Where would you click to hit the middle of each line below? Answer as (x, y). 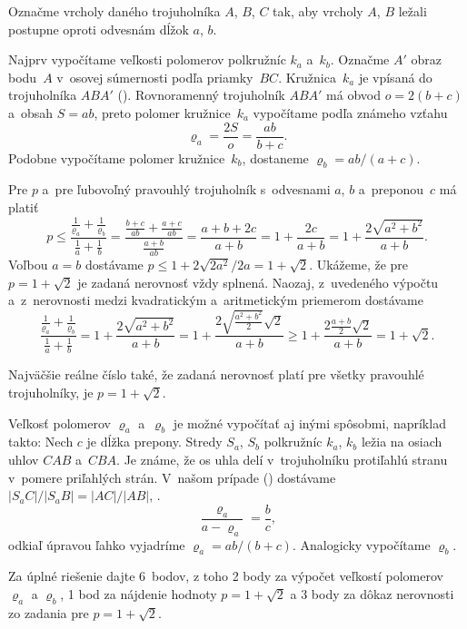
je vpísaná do (395, 77)
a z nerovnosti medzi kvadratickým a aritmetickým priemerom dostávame (216, 300)
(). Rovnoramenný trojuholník (201, 95)
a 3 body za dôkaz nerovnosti (372, 594)
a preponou (391, 189)
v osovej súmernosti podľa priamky (155, 77)
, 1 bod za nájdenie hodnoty (139, 594)
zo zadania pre (49, 612)
